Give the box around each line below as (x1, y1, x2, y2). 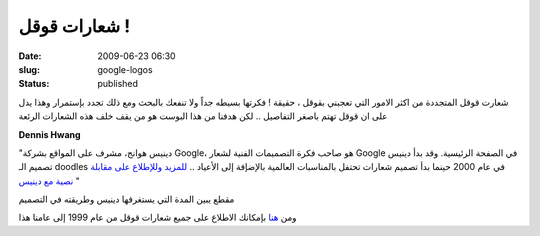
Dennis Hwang (18, 128, 81, 140)
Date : (18, 50, 42, 62)
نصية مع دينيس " (18, 175, 80, 187)
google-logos (97, 63, 154, 75)
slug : (18, 63, 40, 75)
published (97, 78, 139, 90)
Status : (18, 78, 50, 90)
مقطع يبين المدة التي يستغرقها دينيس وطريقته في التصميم (18, 193, 235, 205)
